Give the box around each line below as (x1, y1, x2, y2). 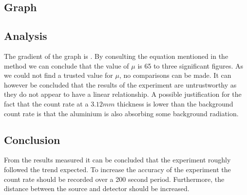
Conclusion (4, 132, 60, 147)
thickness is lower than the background (117, 98, 233, 108)
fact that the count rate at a (4, 98, 89, 108)
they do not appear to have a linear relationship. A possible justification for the (4, 89, 242, 99)
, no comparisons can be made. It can (119, 70, 231, 80)
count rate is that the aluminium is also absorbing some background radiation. (4, 108, 239, 118)
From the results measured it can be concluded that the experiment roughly (4, 155, 231, 165)
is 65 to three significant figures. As (137, 60, 244, 71)
